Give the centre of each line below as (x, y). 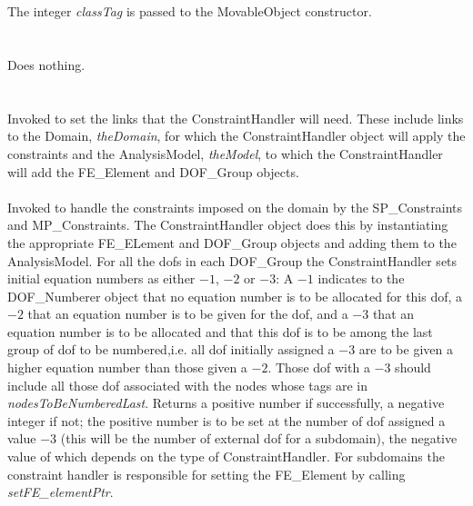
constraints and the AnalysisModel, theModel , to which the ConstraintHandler (225, 153)
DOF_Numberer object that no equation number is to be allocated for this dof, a (235, 296)
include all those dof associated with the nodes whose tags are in (187, 385)
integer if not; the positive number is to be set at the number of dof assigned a (226, 420)
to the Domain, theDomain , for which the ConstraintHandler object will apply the (236, 136)
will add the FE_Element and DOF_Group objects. (153, 171)
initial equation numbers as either (101, 278)
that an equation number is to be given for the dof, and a (188, 314)
